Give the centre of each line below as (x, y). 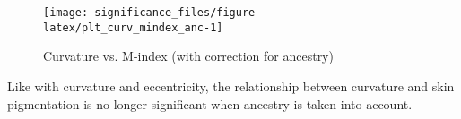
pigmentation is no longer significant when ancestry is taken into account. (210, 103)
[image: (66, 13)
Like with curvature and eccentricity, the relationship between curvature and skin (231, 85)
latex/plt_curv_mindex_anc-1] (133, 27)
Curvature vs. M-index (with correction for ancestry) (188, 56)
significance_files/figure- (178, 13)
